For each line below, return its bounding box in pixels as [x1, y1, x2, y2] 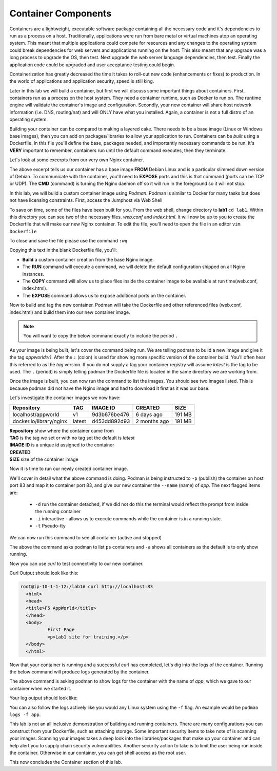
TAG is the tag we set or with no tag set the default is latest [9, 435, 135, 441]
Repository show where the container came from [9, 427, 114, 434]
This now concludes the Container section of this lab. [9, 759, 123, 765]
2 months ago [135, 418, 169, 425]
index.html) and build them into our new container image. [9, 309, 130, 315]
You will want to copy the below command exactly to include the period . [23, 333, 178, 339]
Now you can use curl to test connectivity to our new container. [9, 560, 144, 567]
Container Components [9, 8, 112, 19]
